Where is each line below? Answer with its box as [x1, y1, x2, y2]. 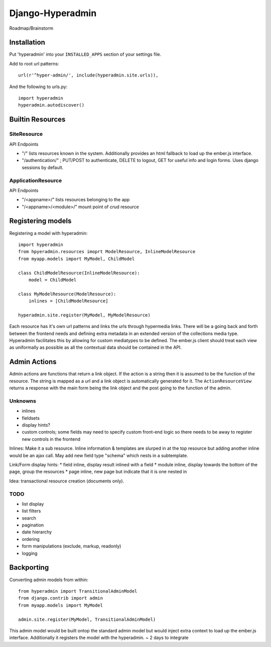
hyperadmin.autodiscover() [18, 102, 85, 108]
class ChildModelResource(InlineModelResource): [18, 270, 140, 276]
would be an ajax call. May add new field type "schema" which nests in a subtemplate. [9, 452, 188, 458]
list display [22, 501, 44, 507]
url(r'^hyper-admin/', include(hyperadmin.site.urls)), [18, 72, 159, 78]
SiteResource [9, 131, 43, 138]
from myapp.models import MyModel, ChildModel [18, 256, 135, 262]
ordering [22, 536, 40, 542]
